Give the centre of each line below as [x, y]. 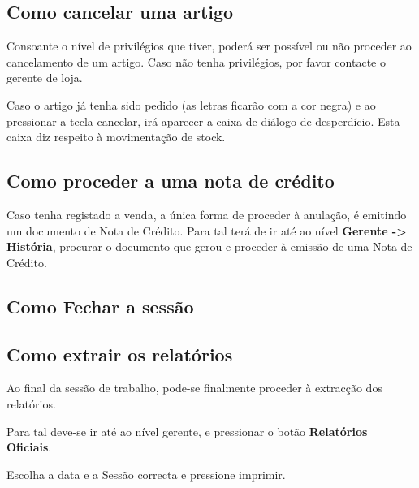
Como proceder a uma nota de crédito [171, 181]
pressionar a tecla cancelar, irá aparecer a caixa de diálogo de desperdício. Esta [203, 121]
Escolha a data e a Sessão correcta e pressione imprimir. [146, 474]
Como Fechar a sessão [100, 306]
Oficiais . [29, 447]
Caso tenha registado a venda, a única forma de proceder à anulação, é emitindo [207, 214]
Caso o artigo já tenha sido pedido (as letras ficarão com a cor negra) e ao [191, 104]
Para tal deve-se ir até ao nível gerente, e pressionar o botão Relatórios [187, 431]
